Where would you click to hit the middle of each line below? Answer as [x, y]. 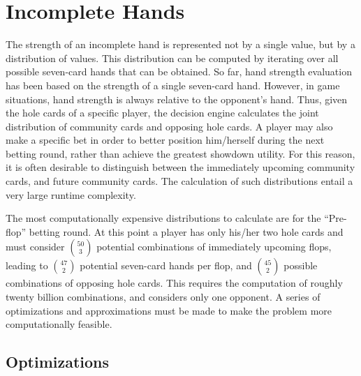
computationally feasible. [59, 324]
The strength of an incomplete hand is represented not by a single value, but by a [180, 44]
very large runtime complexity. [71, 194]
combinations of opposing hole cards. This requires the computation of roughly [174, 283]
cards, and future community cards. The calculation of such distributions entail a [179, 181]
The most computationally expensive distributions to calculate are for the [163, 218]
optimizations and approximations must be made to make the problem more [169, 310]
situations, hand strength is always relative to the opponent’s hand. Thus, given [177, 99]
